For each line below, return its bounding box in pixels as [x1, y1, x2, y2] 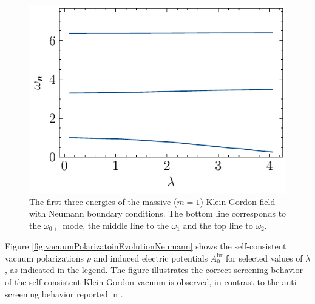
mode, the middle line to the [63, 218, 169, 231]
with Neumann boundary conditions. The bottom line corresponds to [29, 207, 286, 220]
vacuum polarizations [5, 251, 84, 264]
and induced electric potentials [93, 251, 208, 264]
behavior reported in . [41, 287, 123, 300]
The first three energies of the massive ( [29, 195, 177, 208]
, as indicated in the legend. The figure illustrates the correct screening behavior [5, 263, 303, 276]
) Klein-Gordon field [200, 195, 276, 208]
